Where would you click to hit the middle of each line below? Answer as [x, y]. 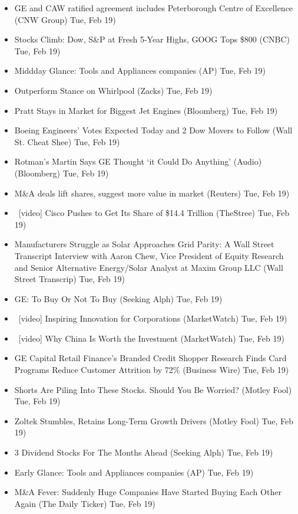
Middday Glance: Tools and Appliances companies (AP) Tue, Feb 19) [140, 71]
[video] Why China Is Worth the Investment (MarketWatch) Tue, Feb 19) [151, 338]
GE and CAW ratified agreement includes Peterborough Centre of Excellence [154, 8]
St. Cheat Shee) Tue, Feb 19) [67, 141]
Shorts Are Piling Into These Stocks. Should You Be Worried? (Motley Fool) [153, 389]
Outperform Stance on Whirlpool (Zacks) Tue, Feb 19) [113, 90]
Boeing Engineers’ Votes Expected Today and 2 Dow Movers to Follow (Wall [153, 130]
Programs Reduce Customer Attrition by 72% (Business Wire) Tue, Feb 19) [152, 370]
